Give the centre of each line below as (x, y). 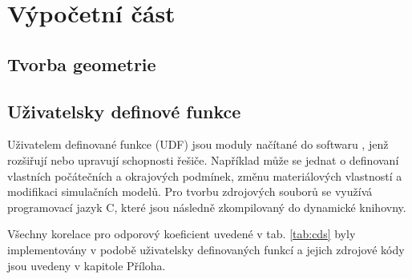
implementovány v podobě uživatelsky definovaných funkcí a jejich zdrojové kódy (206, 249)
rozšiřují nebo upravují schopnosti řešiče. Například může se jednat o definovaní (203, 159)
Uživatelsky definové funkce (124, 111)
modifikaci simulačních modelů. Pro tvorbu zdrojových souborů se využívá (190, 191)
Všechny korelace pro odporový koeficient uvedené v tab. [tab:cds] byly (182, 234)
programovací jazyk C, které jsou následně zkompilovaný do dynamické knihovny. (207, 207)
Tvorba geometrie (82, 64)
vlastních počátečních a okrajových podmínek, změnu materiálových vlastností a (205, 175)
